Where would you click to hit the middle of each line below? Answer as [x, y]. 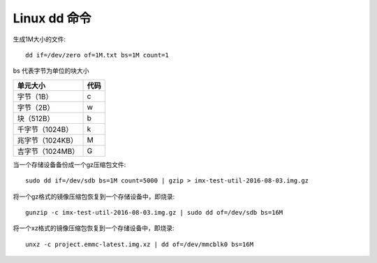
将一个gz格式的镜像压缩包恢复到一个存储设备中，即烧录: [94, 197]
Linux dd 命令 [52, 18]
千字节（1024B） [45, 129]
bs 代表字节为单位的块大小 [51, 71]
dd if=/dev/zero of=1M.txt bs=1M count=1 [97, 55]
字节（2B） [36, 107]
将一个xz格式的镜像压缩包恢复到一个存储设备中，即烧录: [94, 228]
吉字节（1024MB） [48, 151]
